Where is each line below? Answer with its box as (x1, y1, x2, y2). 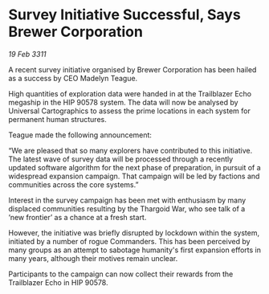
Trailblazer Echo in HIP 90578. (8, 277, 108, 287)
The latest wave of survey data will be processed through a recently (8, 154, 234, 164)
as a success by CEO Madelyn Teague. (8, 73, 138, 83)
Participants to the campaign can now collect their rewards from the (8, 269, 234, 279)
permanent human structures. (8, 114, 107, 124)
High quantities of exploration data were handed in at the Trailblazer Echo (8, 88, 252, 98)
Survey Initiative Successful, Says (8, 6, 241, 24)
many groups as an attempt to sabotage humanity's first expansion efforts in (8, 245, 261, 255)
